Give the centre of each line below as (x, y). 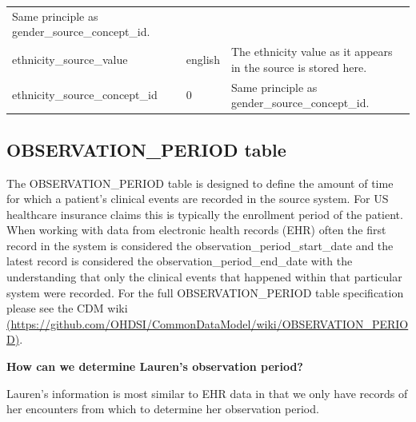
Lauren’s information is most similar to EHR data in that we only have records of (207, 393)
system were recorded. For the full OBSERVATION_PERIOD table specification (205, 292)
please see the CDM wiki (67, 308)
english (203, 59)
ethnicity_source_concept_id (85, 95)
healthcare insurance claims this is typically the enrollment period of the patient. (205, 214)
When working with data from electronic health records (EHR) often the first (196, 230)
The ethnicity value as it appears (312, 52)
